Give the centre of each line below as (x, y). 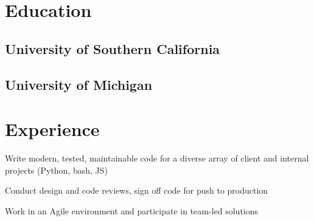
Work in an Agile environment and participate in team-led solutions (132, 210)
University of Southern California (113, 48)
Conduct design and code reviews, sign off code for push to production (137, 190)
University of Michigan (79, 84)
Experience (52, 129)
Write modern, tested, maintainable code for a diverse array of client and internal (157, 158)
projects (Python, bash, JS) (57, 170)
